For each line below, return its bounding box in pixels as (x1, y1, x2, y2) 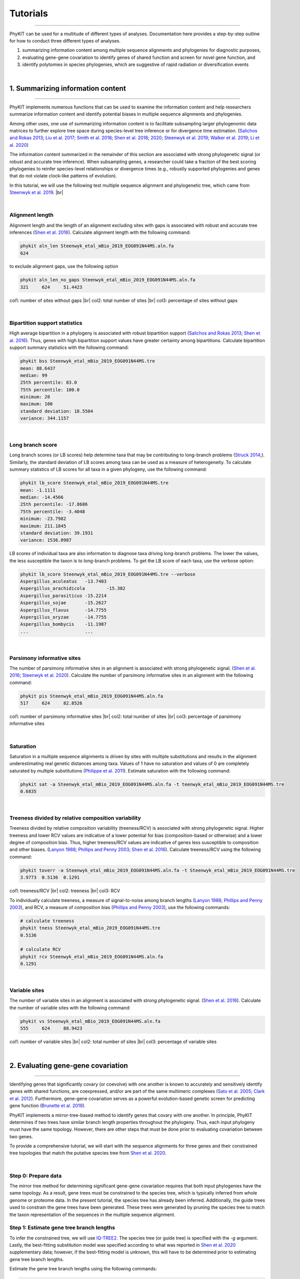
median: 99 (20, 372, 48, 378)
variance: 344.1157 (20, 415, 69, 422)
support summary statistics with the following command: (9, 344, 129, 350)
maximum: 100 (20, 401, 53, 407)
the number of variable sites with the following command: (9, 1004, 131, 1010)
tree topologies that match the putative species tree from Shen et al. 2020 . (9, 1150, 167, 1156)
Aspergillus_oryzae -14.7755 (20, 614, 107, 620)
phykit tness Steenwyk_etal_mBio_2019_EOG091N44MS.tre (20, 925, 160, 931)
